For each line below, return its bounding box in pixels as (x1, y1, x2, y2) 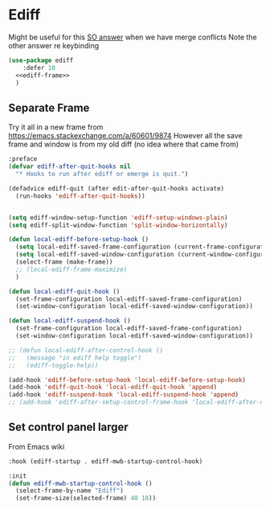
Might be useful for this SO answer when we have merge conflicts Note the (8, 32, 257, 42)
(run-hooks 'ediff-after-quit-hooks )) (15, 191, 146, 200)
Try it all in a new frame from (8, 122, 104, 132)
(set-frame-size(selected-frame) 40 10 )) (15, 495, 157, 503)
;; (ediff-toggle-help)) (8, 361, 99, 369)
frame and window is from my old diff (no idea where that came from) (8, 139, 239, 150)
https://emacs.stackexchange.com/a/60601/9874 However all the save (8, 131, 243, 141)
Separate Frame (8, 101, 90, 114)
